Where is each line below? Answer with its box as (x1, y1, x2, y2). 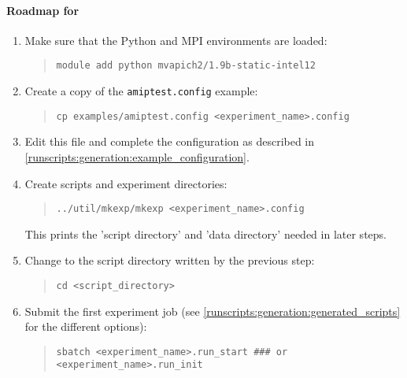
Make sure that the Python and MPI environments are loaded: (24, 31, 327, 48)
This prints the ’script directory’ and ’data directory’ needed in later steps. (24, 225, 387, 242)
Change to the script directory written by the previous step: (24, 252, 315, 269)
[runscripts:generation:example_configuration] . (24, 148, 250, 165)
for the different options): (24, 318, 147, 335)
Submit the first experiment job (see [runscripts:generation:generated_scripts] (24, 302, 401, 319)
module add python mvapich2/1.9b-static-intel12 (56, 60, 316, 72)
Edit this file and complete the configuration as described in (24, 133, 315, 150)
